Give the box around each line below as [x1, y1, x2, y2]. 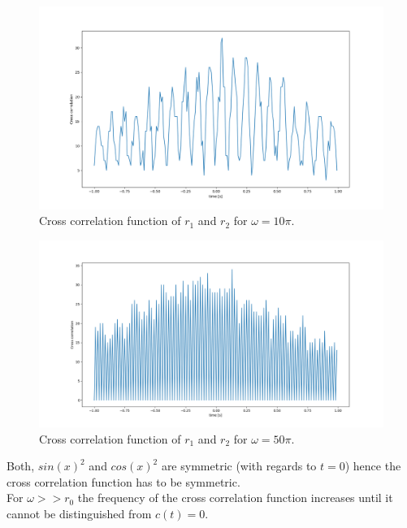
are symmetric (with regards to [161, 457, 317, 474]
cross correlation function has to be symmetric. [6, 473, 240, 490]
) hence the [344, 457, 401, 474]
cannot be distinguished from [6, 505, 152, 522]
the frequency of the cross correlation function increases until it [77, 489, 393, 506]
